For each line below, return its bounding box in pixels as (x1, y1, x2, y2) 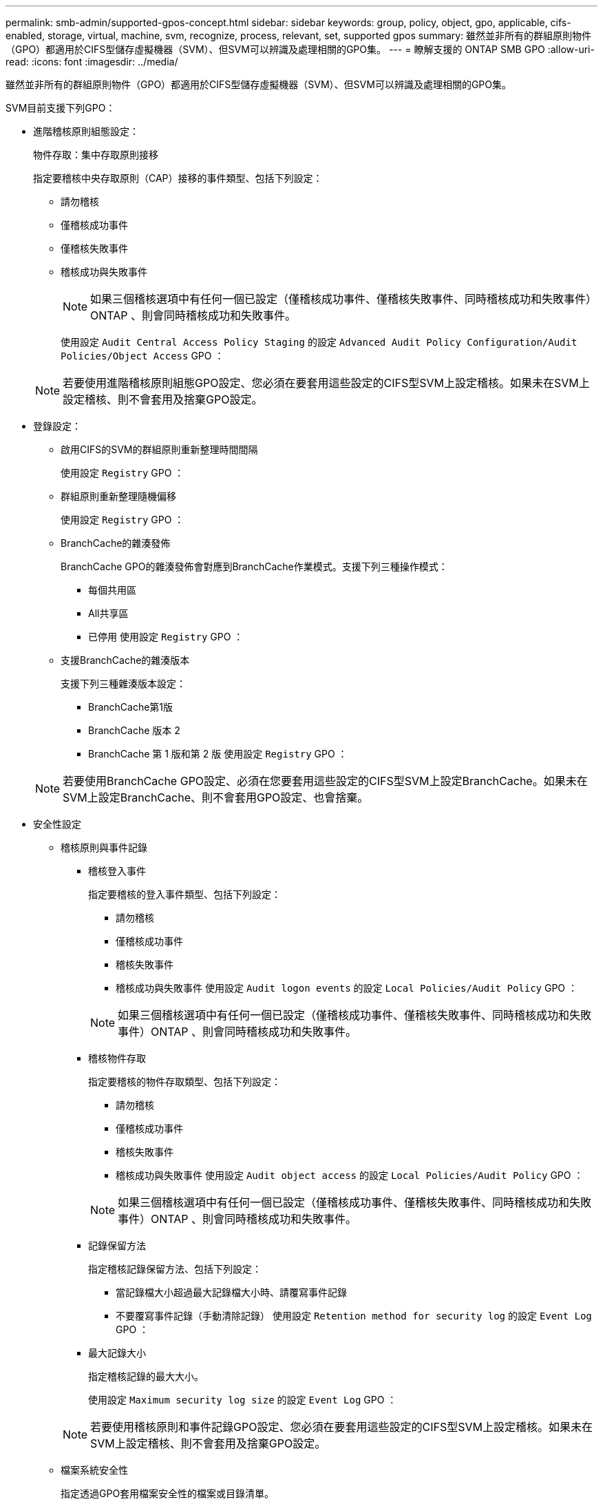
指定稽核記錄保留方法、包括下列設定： (88, 1263, 262, 1275)
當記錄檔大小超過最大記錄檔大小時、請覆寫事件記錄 (116, 1286, 347, 1298)
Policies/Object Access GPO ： (61, 350, 224, 362)
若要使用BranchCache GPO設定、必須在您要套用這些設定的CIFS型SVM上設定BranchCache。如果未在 (63, 774, 588, 788)
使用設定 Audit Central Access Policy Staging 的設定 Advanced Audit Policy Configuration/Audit (61, 336, 578, 348)
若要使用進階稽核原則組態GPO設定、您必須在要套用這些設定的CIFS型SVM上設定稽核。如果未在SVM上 (63, 376, 590, 390)
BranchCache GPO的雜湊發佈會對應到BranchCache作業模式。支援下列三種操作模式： (61, 561, 448, 572)
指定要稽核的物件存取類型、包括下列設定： (88, 1076, 281, 1087)
